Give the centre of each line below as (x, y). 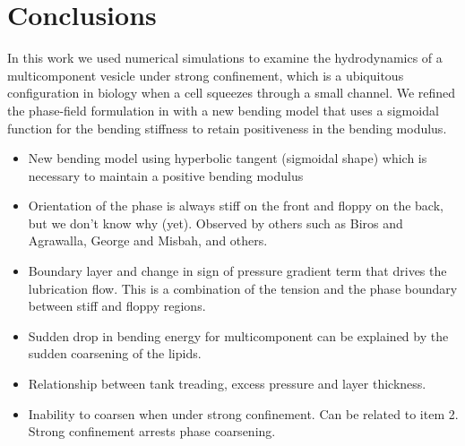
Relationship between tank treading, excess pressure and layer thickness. (227, 384)
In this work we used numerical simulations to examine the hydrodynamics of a (225, 58)
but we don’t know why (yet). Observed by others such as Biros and (215, 223)
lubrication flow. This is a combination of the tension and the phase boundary (243, 288)
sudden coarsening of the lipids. (115, 353)
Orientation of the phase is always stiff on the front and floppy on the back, (236, 206)
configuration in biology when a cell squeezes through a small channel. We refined (232, 93)
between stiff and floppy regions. (117, 306)
